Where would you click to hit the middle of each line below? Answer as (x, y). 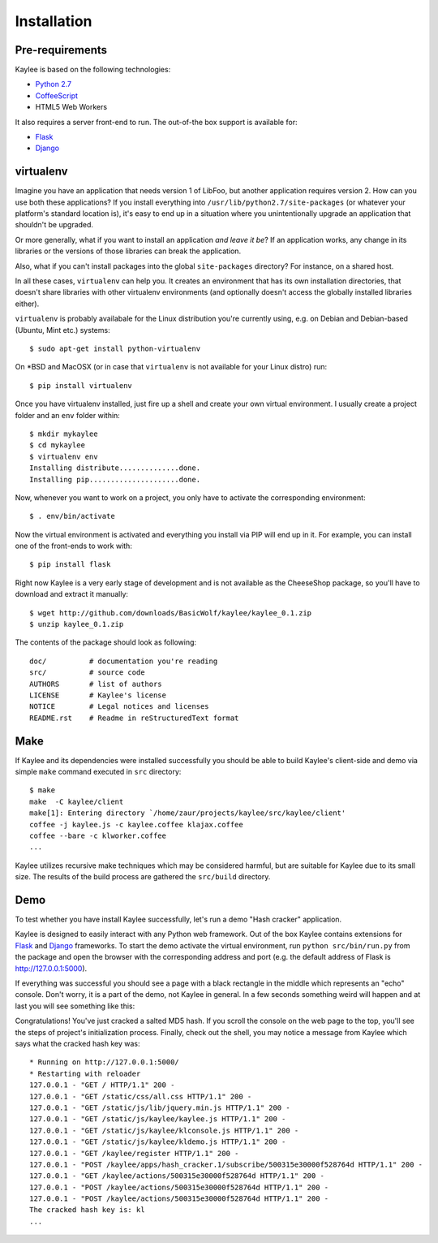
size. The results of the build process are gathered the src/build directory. (143, 877)
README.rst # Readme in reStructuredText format (134, 718)
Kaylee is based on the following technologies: (93, 70)
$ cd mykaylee (57, 445)
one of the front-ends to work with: (74, 546)
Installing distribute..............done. (115, 468)
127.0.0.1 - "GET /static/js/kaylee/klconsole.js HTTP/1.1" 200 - (164, 1130)
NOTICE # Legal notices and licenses (120, 707)
